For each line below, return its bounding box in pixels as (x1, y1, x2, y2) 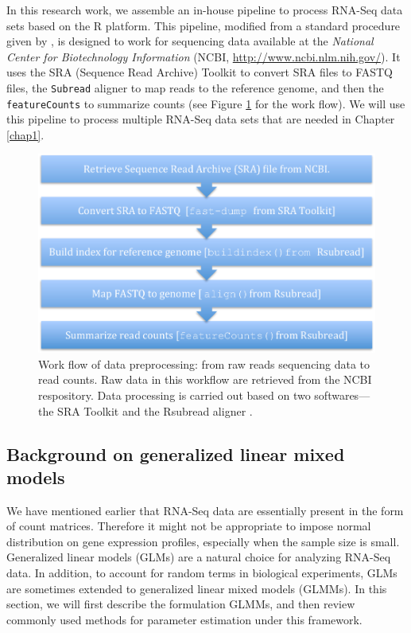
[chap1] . (6, 126, 45, 143)
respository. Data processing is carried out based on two (38, 386, 311, 403)
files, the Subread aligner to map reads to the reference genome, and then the (6, 79, 384, 96)
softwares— (314, 386, 370, 403)
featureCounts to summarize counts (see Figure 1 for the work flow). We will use (6, 95, 405, 111)
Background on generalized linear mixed (6, 441, 345, 466)
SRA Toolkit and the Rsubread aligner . (57, 402, 253, 419)
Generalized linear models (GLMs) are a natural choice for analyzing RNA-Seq (6, 549, 391, 565)
